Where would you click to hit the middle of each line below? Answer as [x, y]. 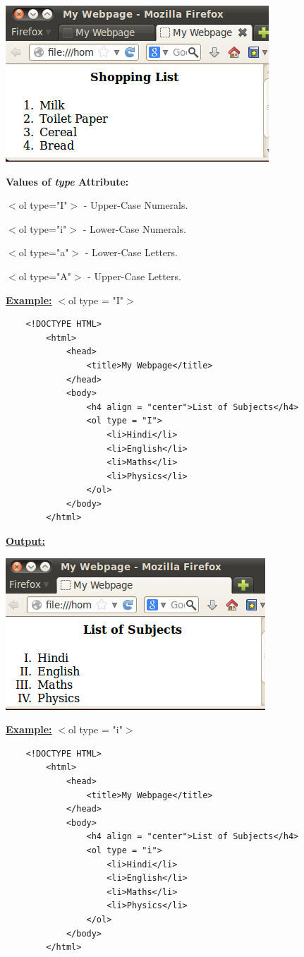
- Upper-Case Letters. [134, 276]
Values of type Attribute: [67, 181]
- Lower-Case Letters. [131, 252]
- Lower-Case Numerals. [134, 228]
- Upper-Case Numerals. [136, 205]
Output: [25, 541]
